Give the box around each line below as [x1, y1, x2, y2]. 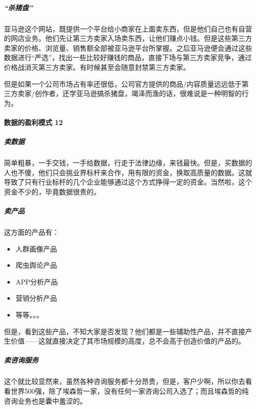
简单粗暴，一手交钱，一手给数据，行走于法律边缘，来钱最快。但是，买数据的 [4, 157, 252, 168]
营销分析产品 [15, 293, 57, 303]
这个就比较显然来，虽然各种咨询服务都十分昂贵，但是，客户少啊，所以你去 [4, 376, 245, 386]
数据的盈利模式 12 [4, 117, 63, 127]
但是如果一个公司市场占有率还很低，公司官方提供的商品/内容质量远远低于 [4, 78, 242, 89]
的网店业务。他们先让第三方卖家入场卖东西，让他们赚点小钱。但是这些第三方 [4, 33, 252, 43]
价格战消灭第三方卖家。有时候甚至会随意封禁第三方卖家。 [4, 62, 190, 72]
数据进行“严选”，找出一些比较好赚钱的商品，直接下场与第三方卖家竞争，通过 [4, 52, 252, 63]
